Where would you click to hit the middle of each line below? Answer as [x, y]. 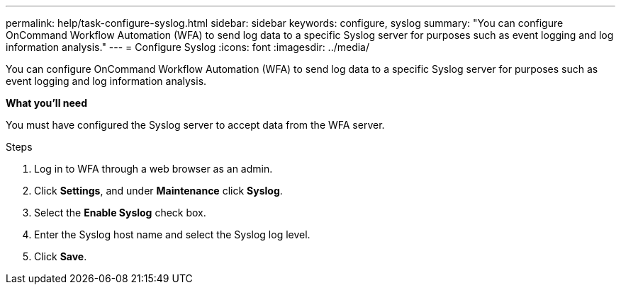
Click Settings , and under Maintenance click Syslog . [158, 191]
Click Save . [61, 256]
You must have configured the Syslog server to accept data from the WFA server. [195, 125]
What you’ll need [46, 103]
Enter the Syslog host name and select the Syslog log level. [172, 234]
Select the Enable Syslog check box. [120, 213]
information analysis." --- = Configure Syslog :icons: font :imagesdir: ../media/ [188, 47]
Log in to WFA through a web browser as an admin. [153, 169]
